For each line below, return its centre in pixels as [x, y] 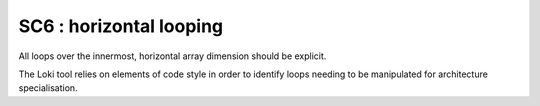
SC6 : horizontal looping [121, 26]
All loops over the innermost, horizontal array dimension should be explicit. [172, 56]
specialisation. [48, 88]
